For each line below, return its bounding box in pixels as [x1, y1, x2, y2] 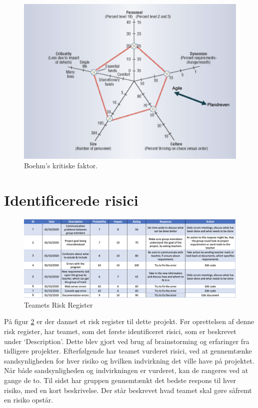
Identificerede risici [4, 190, 138, 210]
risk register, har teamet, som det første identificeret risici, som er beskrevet [4, 326, 236, 337]
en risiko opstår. [4, 395, 53, 405]
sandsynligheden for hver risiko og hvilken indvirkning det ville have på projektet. [4, 355, 254, 366]
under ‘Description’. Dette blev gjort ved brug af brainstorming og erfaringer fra [4, 336, 249, 346]
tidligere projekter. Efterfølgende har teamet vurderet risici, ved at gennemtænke [4, 346, 252, 356]
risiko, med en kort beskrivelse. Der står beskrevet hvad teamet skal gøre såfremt [4, 385, 252, 395]
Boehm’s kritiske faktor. [24, 160, 98, 171]
